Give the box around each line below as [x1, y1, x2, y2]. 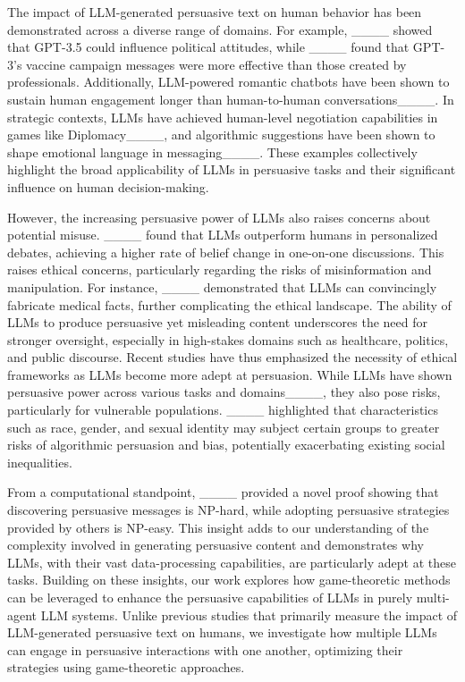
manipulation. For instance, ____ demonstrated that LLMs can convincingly [7, 277, 437, 296]
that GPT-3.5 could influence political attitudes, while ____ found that [7, 38, 410, 56]
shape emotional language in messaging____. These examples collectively [7, 142, 418, 161]
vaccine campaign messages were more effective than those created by [26, 55, 407, 73]
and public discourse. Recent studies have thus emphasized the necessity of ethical [7, 348, 458, 366]
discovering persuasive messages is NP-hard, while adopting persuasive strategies [7, 501, 450, 519]
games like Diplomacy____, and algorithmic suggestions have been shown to [7, 125, 435, 144]
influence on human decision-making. [7, 177, 209, 196]
